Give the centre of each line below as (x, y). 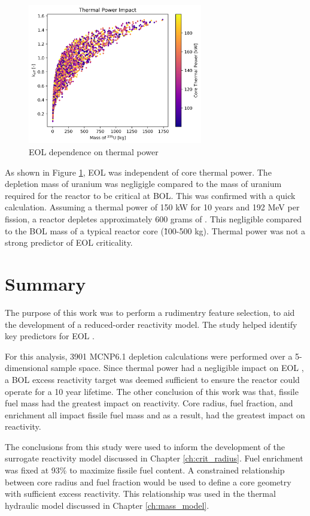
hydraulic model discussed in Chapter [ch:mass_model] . (107, 505)
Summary (45, 283)
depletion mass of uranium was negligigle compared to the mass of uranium (143, 184)
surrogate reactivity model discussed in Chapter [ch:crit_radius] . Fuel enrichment (154, 458)
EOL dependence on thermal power (94, 152)
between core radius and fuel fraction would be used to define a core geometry (148, 482)
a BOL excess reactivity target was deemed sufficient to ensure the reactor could (152, 379)
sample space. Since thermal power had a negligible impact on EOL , (177, 368)
